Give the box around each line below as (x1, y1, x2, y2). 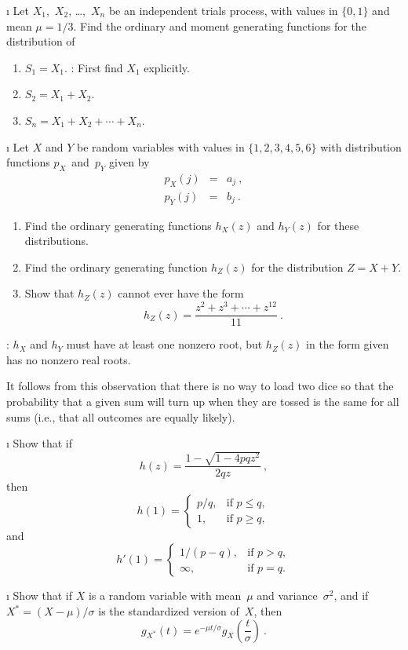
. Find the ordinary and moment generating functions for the (73, 17, 366, 34)
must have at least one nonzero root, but (66, 336, 263, 352)
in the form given (306, 336, 389, 352)
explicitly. (144, 59, 190, 75)
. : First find (64, 59, 123, 75)
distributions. (24, 232, 89, 249)
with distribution (320, 138, 402, 155)
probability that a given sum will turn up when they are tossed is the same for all (6, 393, 399, 409)
